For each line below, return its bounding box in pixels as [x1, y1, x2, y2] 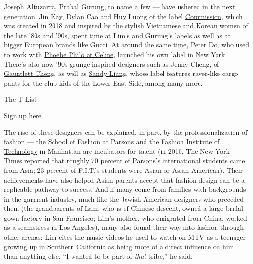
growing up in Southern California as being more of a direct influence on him [4, 241, 234, 251]
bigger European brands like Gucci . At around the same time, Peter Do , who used [4, 39, 249, 50]
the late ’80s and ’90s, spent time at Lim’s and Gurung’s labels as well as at [4, 30, 231, 40]
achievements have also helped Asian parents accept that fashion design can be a [4, 174, 245, 185]
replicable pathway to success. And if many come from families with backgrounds [4, 184, 246, 194]
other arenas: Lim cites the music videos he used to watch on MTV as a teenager [4, 232, 246, 242]
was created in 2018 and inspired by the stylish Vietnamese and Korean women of [4, 20, 248, 31]
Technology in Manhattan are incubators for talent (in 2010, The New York [4, 146, 230, 156]
